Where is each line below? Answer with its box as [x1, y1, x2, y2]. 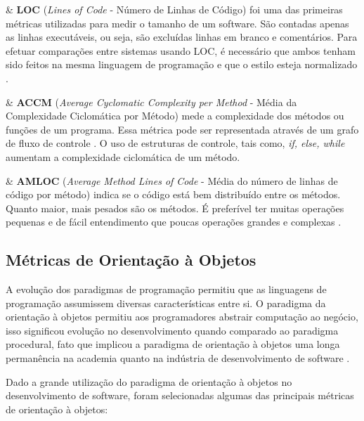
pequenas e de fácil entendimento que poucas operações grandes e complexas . [6, 214, 342, 229]
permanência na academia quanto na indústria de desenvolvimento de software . [6, 351, 350, 365]
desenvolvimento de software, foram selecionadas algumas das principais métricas [6, 388, 354, 403]
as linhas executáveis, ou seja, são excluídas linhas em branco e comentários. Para [6, 30, 358, 44]
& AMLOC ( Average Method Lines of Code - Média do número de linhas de [6, 173, 338, 188]
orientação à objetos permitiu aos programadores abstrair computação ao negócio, [6, 309, 358, 324]
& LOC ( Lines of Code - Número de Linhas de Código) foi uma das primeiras [6, 2, 343, 16]
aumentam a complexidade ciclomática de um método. [6, 149, 240, 164]
